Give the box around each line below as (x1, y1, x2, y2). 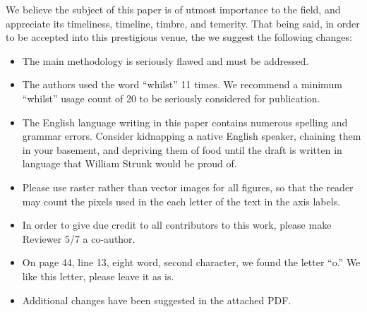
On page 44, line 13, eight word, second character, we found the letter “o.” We (22, 255, 361, 270)
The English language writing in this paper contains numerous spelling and (22, 114, 348, 129)
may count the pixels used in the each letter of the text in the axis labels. (22, 193, 341, 208)
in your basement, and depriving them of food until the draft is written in (22, 142, 342, 157)
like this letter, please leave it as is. (22, 268, 174, 283)
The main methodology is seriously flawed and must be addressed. (22, 53, 309, 68)
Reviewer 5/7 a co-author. (22, 231, 136, 246)
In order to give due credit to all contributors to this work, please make (22, 217, 332, 232)
